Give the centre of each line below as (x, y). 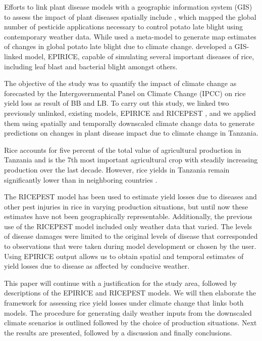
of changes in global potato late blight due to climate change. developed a (118, 46)
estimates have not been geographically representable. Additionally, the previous (128, 216)
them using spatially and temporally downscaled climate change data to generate (129, 123)
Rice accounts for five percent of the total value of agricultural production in (123, 150)
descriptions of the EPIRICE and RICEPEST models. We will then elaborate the (130, 293)
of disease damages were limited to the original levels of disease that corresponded (131, 236)
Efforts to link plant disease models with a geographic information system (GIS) (128, 7)
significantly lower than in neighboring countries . (81, 179)
